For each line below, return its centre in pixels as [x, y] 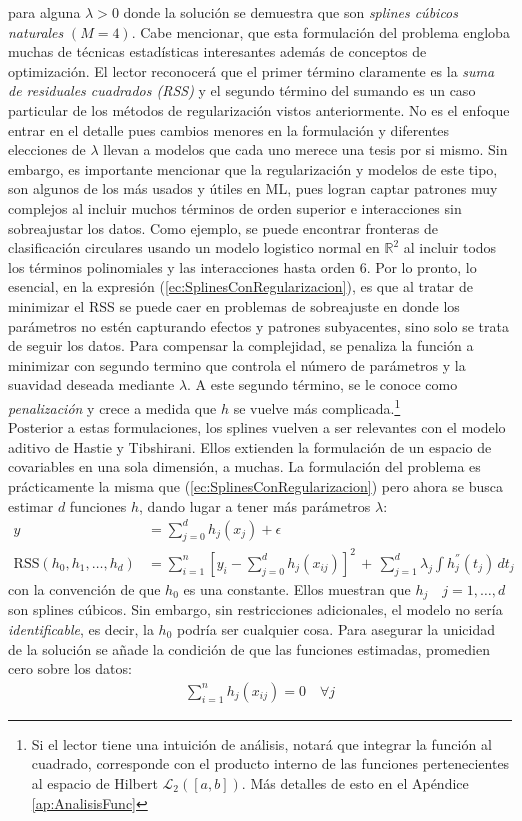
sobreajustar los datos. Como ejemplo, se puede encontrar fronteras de [223, 227]
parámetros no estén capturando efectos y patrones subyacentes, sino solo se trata [258, 325]
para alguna [44, 12]
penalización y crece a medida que [112, 407]
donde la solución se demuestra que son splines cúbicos [290, 12]
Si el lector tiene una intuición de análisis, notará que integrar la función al [261, 743]
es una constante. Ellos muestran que [297, 588]
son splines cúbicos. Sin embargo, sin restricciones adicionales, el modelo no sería [255, 609]
